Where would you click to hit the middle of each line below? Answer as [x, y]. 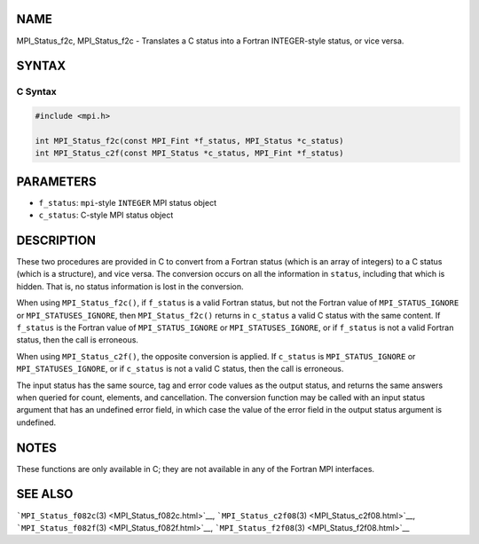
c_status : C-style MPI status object [106, 215]
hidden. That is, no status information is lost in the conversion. [130, 286]
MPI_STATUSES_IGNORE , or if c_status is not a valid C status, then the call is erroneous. [180, 369]
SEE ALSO [45, 494]
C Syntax [36, 91]
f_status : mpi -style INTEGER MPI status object [128, 202]
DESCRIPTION [56, 240]
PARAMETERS [56, 181]
